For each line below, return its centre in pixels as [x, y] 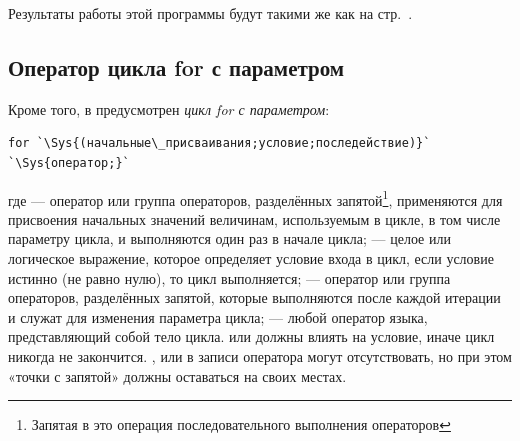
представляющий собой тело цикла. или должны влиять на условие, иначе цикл [251, 336]
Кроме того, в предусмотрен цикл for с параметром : [169, 108]
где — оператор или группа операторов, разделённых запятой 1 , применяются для [255, 198]
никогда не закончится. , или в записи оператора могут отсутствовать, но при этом [260, 355]
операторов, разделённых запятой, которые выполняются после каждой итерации [254, 297]
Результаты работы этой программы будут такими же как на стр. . [210, 13]
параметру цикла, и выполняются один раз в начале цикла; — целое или [229, 238]
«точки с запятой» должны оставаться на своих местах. [177, 375]
